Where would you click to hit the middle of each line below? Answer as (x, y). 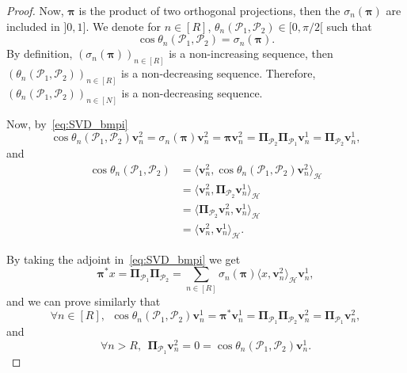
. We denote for (123, 26)
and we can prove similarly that (84, 301)
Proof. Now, (35, 10)
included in (33, 26)
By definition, (40, 53)
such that (349, 26)
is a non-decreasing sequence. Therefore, (219, 73)
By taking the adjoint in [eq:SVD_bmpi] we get (124, 259)
